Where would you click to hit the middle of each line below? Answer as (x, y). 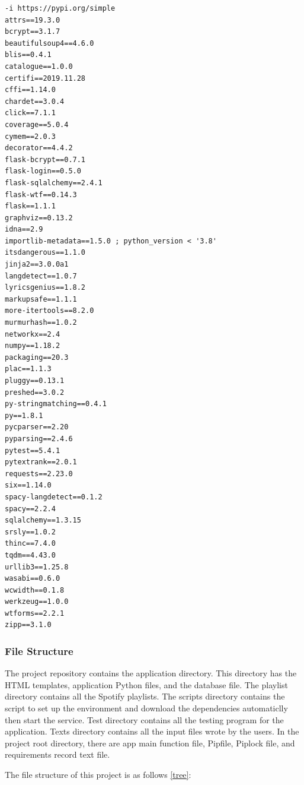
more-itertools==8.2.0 (49, 311)
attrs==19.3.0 (33, 20)
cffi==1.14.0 (30, 90)
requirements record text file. (57, 754)
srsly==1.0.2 (30, 532)
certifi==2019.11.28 (45, 78)
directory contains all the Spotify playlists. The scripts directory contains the (145, 696)
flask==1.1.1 (30, 206)
